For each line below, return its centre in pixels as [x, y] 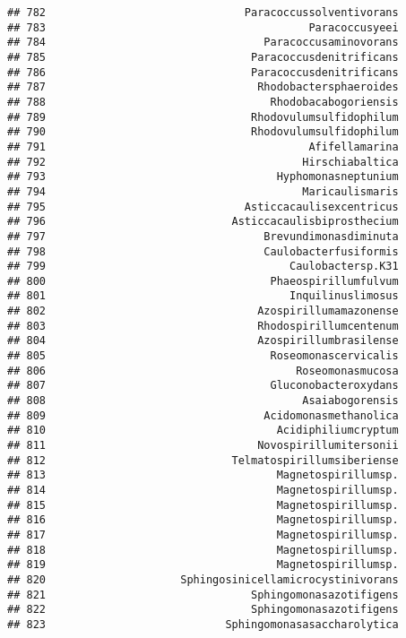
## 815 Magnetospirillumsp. [203, 505]
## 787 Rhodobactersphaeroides [203, 87]
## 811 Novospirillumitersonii [203, 446]
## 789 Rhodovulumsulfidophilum [203, 117]
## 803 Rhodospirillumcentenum [203, 326]
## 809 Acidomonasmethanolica [203, 415]
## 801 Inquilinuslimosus [203, 296]
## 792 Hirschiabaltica [203, 162]
